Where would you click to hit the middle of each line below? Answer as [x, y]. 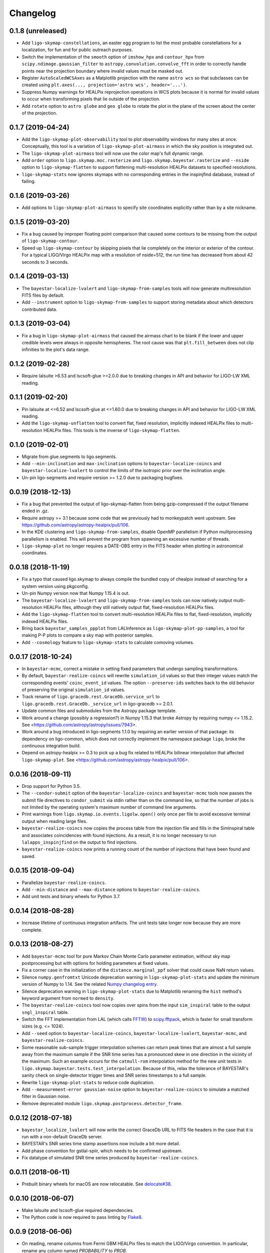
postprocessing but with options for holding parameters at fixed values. [95, 963]
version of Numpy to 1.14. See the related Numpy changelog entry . [90, 984]
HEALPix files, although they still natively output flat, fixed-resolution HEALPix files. [129, 607]
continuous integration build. [51, 746]
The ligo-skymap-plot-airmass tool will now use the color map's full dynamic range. [113, 153]
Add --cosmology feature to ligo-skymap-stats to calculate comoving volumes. [108, 642]
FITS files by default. [43, 295]
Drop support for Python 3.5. [51, 786]
